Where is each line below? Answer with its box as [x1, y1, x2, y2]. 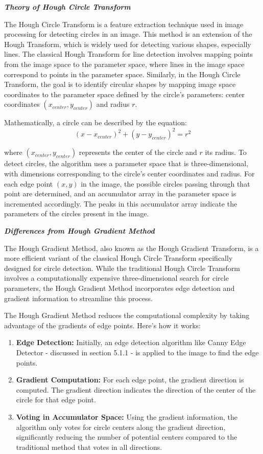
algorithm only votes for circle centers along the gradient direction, [16, 421, 226, 432]
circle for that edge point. [16, 394, 96, 405]
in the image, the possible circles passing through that [81, 178, 250, 189]
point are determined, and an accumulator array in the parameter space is [4, 188, 236, 199]
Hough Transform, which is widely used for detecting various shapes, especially [4, 38, 251, 49]
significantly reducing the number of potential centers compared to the [16, 432, 237, 442]
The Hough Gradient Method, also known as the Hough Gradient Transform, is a [4, 242, 259, 253]
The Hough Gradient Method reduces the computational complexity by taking [4, 310, 250, 321]
